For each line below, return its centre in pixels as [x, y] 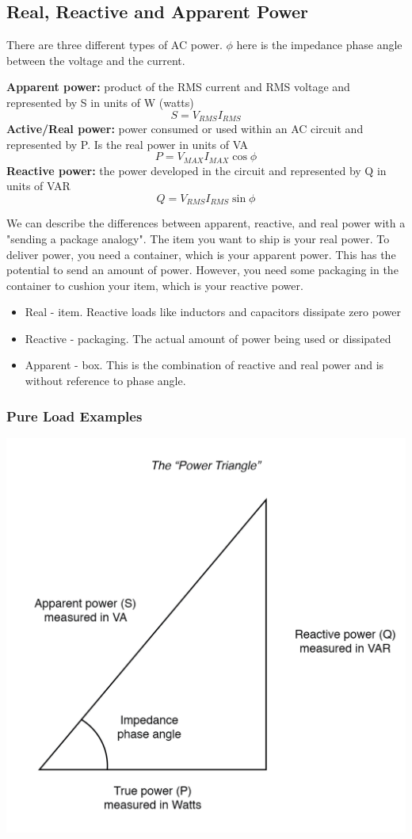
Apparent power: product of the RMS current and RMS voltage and [178, 87]
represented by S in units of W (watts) [100, 102]
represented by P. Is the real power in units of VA [128, 144]
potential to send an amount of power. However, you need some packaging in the [202, 270]
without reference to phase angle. [105, 381]
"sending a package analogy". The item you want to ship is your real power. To [198, 238]
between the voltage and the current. [96, 60]
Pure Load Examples [74, 416]
